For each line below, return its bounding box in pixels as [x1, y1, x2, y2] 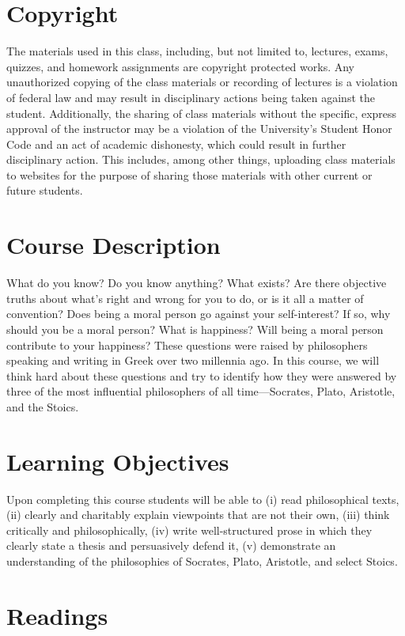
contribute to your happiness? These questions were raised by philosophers [6, 336, 368, 353]
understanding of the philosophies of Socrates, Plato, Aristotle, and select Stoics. [6, 553, 398, 570]
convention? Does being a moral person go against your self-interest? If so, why [6, 305, 391, 322]
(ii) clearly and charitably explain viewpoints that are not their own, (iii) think [6, 506, 390, 523]
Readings [6, 599, 108, 631]
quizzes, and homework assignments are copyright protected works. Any [6, 58, 354, 74]
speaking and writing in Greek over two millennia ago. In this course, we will [6, 352, 380, 369]
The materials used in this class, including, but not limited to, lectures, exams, [6, 43, 388, 59]
